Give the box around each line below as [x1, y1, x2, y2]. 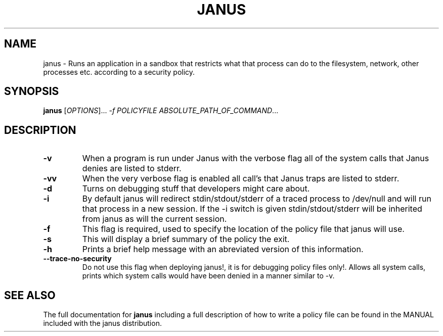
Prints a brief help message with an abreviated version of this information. [82, 244, 364, 255]
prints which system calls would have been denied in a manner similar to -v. [82, 271, 335, 280]
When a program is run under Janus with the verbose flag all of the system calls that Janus [82, 153, 429, 164]
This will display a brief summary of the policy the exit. [82, 234, 290, 245]
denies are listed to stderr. [82, 163, 182, 174]
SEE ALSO [4, 289, 56, 302]
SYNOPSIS [4, 85, 59, 98]
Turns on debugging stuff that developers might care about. [82, 183, 310, 194]
